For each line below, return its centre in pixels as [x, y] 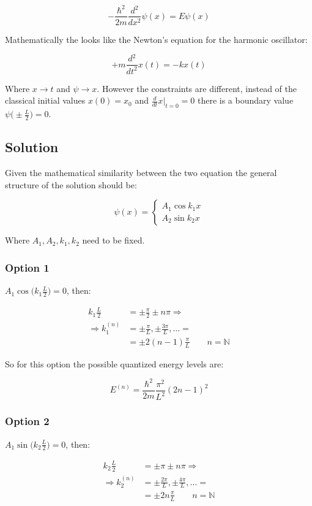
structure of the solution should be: [71, 184]
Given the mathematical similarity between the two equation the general [141, 173]
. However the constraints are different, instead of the [197, 88]
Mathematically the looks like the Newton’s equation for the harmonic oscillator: [156, 39]
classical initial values [45, 100]
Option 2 [27, 421]
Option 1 [27, 267]
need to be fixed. [113, 240]
